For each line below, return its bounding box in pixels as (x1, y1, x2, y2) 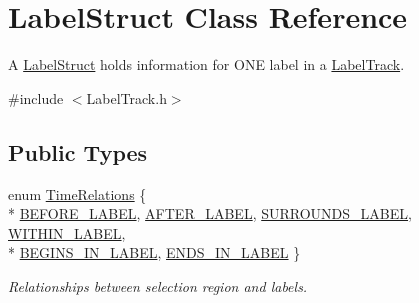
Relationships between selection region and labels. (8, 275, 308, 296)
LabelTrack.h (86, 87, 167, 108)
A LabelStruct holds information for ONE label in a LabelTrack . (8, 54, 405, 75)
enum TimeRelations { (8, 183, 147, 204)
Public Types (8, 136, 148, 167)
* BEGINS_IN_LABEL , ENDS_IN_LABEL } (8, 242, 301, 263)
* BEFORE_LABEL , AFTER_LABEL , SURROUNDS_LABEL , (8, 203, 412, 224)
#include (8, 87, 64, 108)
